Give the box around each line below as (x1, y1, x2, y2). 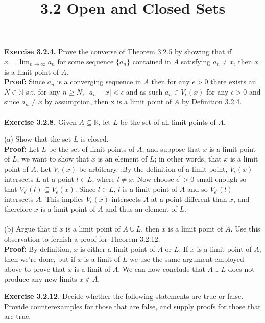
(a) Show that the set (4, 133, 71, 144)
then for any (151, 76, 190, 87)
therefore (4, 203, 32, 214)
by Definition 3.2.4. (181, 96, 242, 107)
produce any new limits (4, 273, 77, 284)
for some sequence (57, 56, 114, 66)
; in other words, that (154, 153, 222, 164)
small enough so (196, 173, 247, 184)
